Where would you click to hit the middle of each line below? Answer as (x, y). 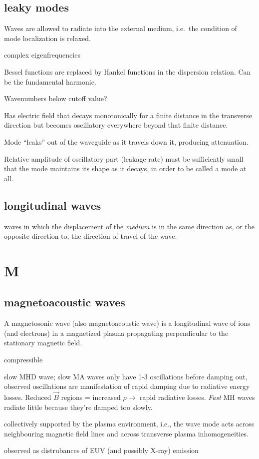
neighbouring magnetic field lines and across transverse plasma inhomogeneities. (126, 433)
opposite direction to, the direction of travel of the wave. (91, 236)
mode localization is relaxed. (47, 38)
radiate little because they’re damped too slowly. (78, 407)
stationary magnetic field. (43, 343)
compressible (23, 360)
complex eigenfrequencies (42, 55)
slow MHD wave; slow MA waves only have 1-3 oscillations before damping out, (126, 376)
